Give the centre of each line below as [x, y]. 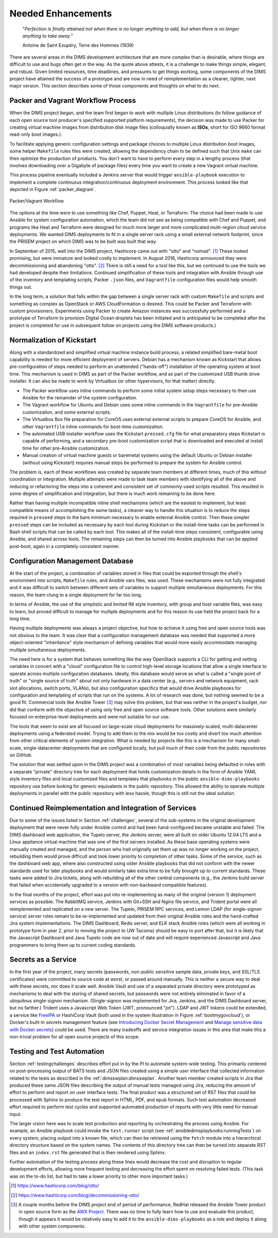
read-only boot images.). [36, 134]
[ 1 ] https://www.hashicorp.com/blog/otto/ [55, 1186]
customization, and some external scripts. [67, 412]
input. [16, 1114]
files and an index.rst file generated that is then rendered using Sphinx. [88, 1152]
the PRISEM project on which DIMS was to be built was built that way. [83, 241]
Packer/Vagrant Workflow [37, 201]
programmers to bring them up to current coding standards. [73, 945]
